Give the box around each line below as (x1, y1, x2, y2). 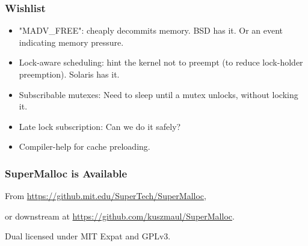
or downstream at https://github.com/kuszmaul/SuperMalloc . (5, 209, 235, 222)
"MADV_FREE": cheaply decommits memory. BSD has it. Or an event (19, 24, 283, 37)
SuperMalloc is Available (5, 165, 128, 180)
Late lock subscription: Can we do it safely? (19, 120, 181, 132)
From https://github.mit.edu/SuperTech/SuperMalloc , (5, 189, 206, 202)
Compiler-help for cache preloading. (19, 140, 150, 153)
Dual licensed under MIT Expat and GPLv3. (5, 230, 171, 242)
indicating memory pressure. (19, 35, 124, 48)
